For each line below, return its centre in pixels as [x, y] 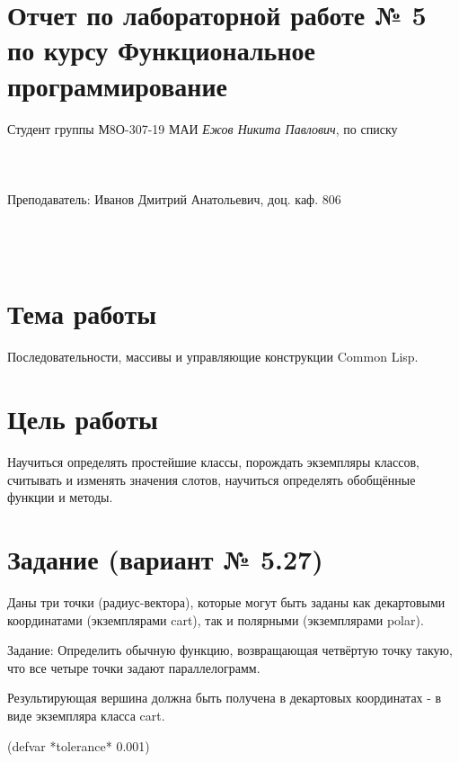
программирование [117, 85]
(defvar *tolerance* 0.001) [79, 745]
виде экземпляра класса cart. [86, 715]
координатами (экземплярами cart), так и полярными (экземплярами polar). [216, 619]
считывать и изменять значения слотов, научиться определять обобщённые [212, 479]
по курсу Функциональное [161, 50]
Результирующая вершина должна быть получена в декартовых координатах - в [225, 698]
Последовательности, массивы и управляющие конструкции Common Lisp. [213, 357]
